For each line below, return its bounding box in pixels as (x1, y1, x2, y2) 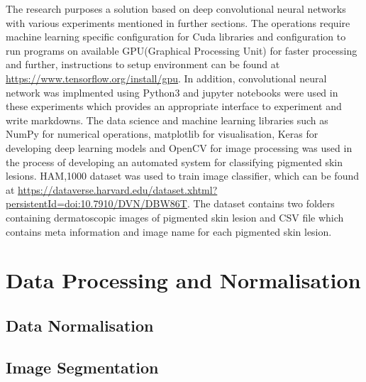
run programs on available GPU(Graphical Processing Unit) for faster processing (6, 43, 357, 58)
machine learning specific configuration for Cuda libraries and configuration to (6, 29, 346, 44)
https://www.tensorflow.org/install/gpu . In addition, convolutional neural (6, 70, 327, 85)
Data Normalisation (6, 314, 154, 336)
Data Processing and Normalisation (6, 266, 361, 295)
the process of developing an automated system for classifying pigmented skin (6, 154, 343, 169)
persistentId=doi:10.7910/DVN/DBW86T (6, 196, 187, 211)
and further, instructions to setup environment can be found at (6, 57, 280, 72)
